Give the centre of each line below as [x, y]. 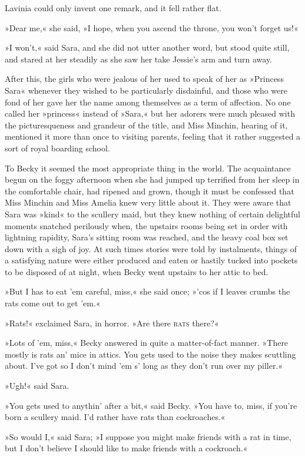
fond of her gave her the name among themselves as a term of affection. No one [148, 102]
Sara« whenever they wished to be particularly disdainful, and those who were [146, 90]
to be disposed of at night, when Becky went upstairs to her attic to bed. [137, 271]
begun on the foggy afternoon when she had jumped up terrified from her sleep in [152, 179]
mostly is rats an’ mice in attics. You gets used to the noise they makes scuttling [150, 354]
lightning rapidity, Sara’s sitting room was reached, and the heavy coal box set [147, 237]
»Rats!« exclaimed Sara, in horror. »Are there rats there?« [112, 323]
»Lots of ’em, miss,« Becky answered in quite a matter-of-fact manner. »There [147, 343]
